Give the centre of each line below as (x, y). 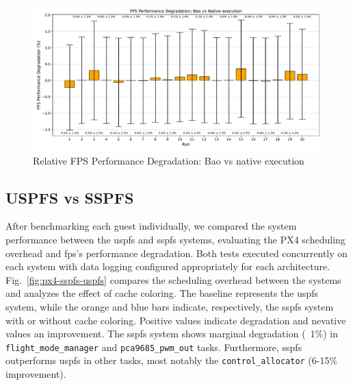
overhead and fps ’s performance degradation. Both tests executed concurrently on (177, 253)
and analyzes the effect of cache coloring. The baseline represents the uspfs (162, 293)
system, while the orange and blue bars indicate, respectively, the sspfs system (170, 306)
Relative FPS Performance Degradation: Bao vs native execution (169, 160)
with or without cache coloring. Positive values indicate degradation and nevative (176, 320)
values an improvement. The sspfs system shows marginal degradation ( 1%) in (172, 334)
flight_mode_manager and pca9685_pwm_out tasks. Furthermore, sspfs (154, 347)
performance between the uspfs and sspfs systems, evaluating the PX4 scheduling (175, 239)
